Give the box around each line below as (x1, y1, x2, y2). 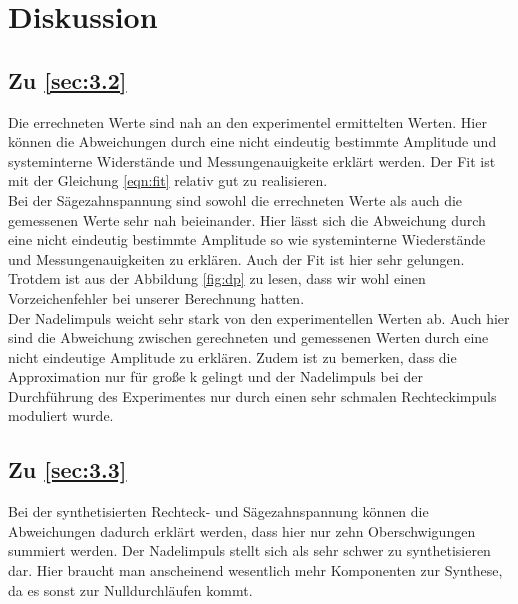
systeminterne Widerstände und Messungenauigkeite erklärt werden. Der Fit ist (8, 150, 496, 171)
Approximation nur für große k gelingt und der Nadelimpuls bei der (8, 366, 423, 387)
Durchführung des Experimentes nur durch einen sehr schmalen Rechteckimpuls (8, 385, 497, 406)
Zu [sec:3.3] (8, 454, 127, 485)
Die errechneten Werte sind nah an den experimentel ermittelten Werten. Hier (8, 111, 487, 132)
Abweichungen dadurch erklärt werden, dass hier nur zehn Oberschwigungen (8, 520, 476, 541)
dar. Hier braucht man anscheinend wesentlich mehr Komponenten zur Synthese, (8, 560, 503, 581)
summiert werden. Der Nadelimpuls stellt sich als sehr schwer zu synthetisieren (8, 540, 491, 561)
